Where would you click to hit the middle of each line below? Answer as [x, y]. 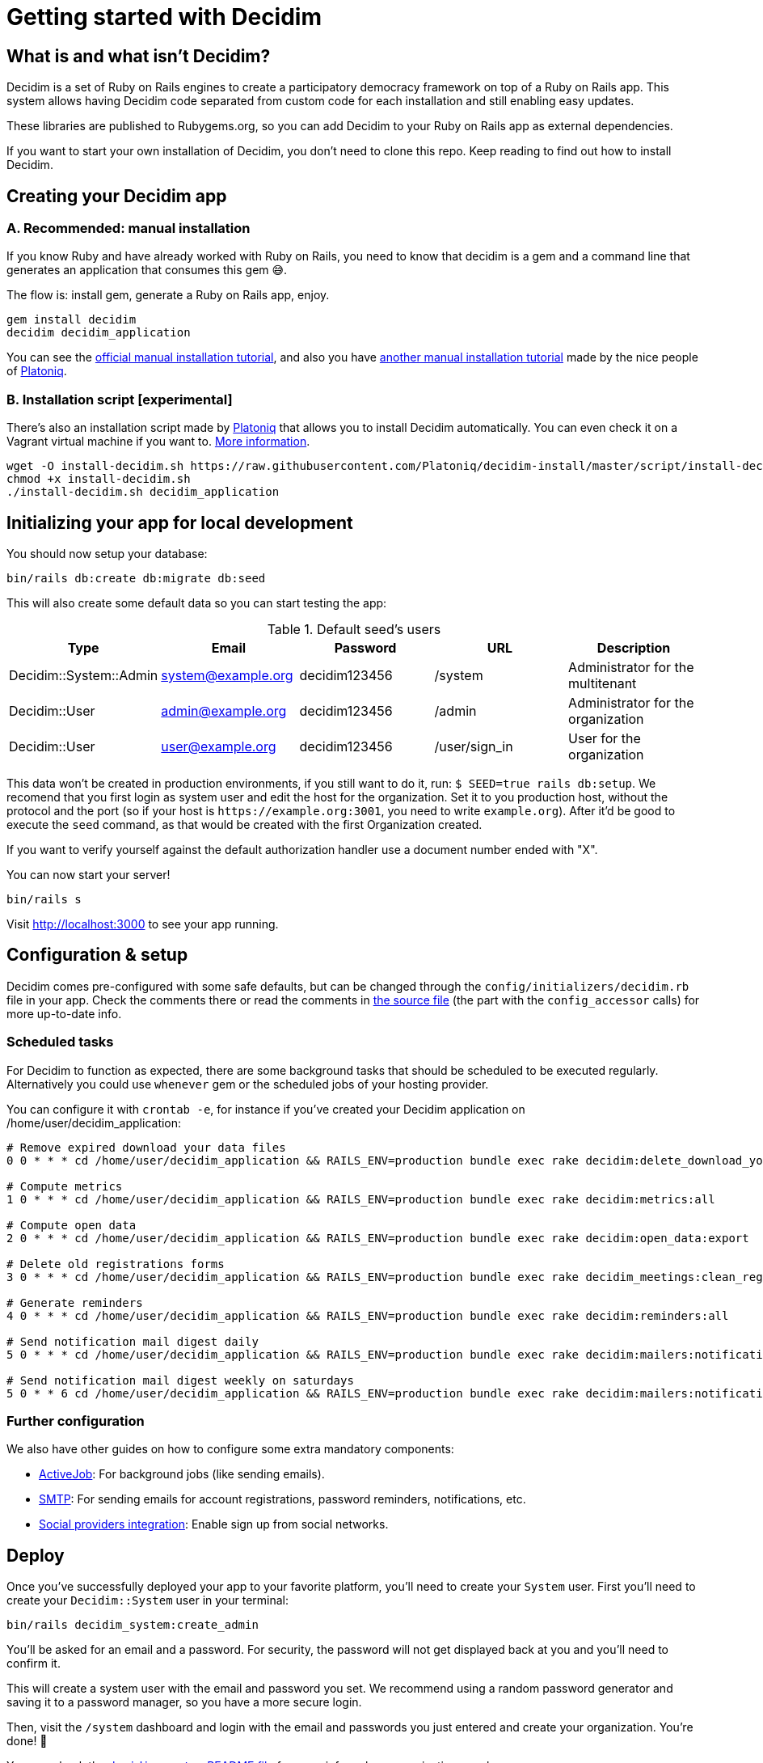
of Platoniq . [37, 371]
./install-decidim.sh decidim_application [143, 492]
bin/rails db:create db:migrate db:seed [136, 578]
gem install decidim [72, 320]
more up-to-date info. [64, 1013]
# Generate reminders [75, 1302]
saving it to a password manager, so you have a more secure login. [184, 1702]
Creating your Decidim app [117, 196]
